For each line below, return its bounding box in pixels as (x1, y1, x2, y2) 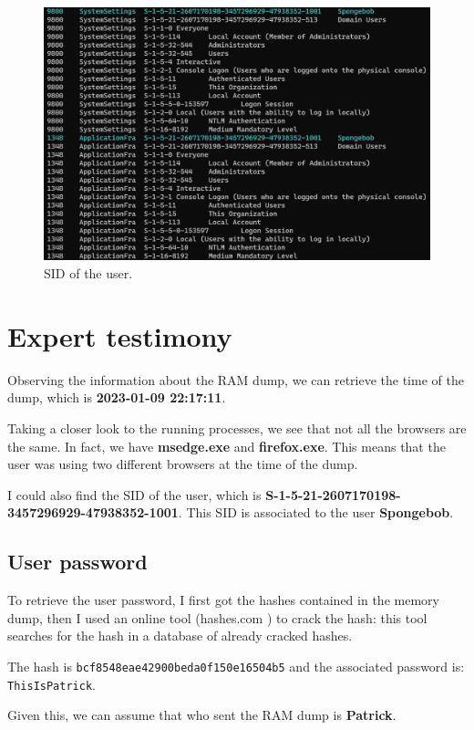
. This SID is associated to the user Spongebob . (178, 503, 454, 522)
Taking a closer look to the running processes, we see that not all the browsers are (7, 418, 467, 437)
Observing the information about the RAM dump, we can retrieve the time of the (7, 370, 464, 389)
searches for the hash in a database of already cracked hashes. (7, 626, 353, 645)
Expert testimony (7, 317, 232, 354)
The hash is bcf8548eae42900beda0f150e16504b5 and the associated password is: (7, 656, 465, 675)
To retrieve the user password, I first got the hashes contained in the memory (7, 590, 439, 610)
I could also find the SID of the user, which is (7, 485, 262, 504)
